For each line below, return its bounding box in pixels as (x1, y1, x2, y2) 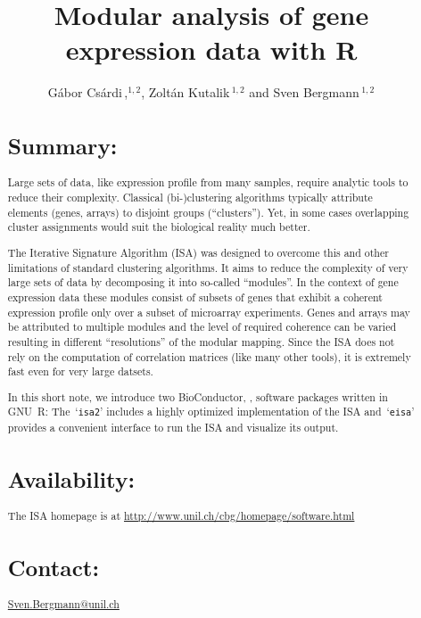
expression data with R (65, 31, 358, 68)
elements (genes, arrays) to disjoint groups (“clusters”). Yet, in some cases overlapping (7, 204, 409, 219)
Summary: (7, 130, 118, 161)
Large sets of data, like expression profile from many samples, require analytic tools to (7, 175, 409, 190)
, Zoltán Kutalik (141, 83, 230, 102)
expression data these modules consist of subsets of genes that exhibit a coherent (7, 289, 383, 304)
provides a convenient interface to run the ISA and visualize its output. (7, 419, 339, 434)
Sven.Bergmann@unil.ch (7, 597, 120, 612)
